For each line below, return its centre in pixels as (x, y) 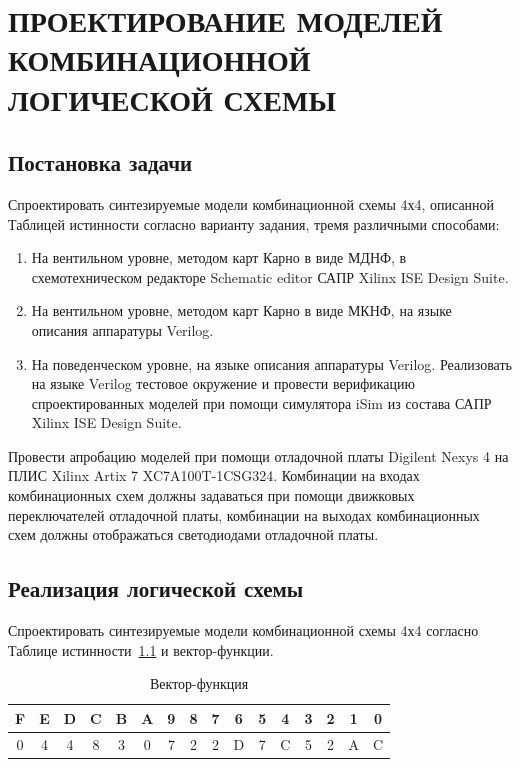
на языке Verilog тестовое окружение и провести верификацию (223, 383)
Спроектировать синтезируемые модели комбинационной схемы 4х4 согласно (243, 630)
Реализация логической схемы (156, 588)
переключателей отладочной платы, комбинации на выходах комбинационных (244, 514)
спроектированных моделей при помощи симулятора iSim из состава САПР (261, 402)
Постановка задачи (100, 162)
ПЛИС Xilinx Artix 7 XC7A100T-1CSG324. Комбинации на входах (214, 475)
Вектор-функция (199, 683)
